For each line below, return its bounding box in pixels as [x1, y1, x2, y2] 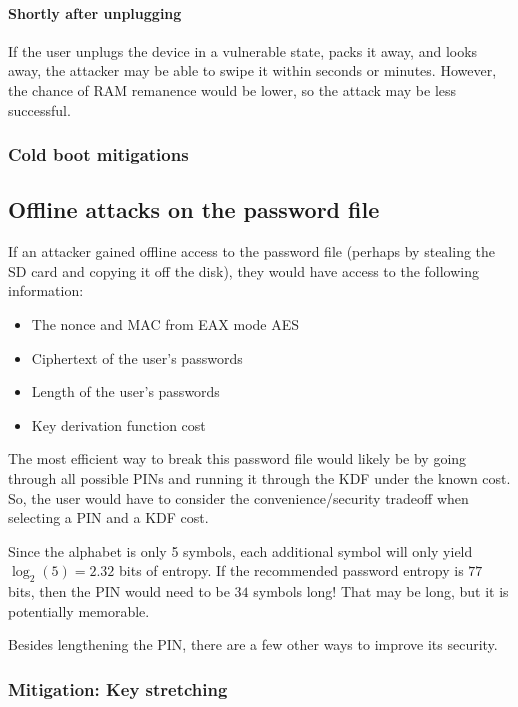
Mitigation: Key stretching [8, 676, 228, 701]
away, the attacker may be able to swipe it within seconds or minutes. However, [8, 60, 497, 81]
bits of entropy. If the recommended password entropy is [119, 560, 464, 581]
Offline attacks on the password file [8, 194, 380, 225]
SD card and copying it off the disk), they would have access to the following [8, 260, 480, 281]
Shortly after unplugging [8, 2, 182, 23]
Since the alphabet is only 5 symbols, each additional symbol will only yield [8, 540, 473, 561]
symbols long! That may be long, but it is [253, 581, 509, 602]
